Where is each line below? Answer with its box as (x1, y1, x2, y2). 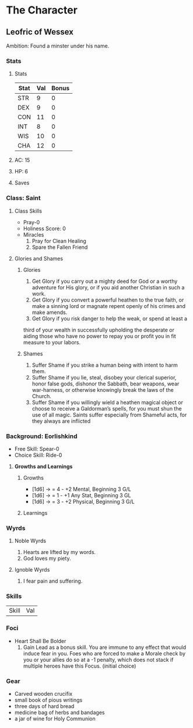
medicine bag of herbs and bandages (14, 709, 105, 716)
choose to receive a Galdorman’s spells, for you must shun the (31, 405, 182, 412)
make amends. (31, 309, 68, 316)
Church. (31, 392, 51, 399)
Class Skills (14, 207, 43, 214)
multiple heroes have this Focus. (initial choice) (23, 662, 136, 669)
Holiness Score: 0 (23, 225, 66, 232)
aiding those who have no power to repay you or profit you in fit (23, 332, 176, 340)
